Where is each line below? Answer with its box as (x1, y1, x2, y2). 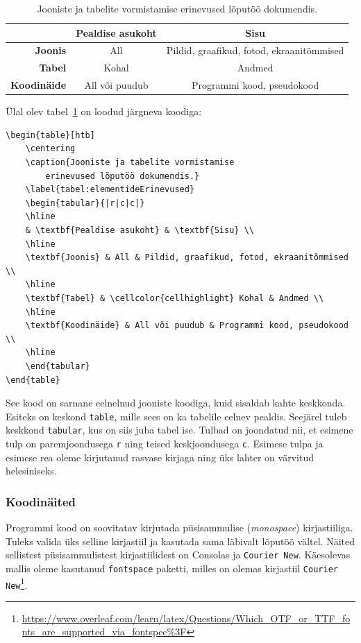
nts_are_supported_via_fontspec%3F (22, 624, 187, 639)
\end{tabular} (25, 361, 90, 371)
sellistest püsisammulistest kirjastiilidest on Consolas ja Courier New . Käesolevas (6, 547, 351, 562)
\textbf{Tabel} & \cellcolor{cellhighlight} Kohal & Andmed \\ (25, 293, 324, 303)
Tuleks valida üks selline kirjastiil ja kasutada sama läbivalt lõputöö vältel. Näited (6, 533, 355, 548)
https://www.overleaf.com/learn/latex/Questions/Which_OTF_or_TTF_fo (22, 610, 351, 625)
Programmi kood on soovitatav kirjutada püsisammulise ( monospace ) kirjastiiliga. (6, 520, 353, 535)
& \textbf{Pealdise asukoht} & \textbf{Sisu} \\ (25, 225, 254, 235)
